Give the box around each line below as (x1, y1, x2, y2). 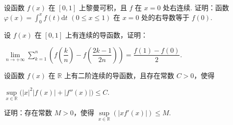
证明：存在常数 (4, 107, 52, 117)
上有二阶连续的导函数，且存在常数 (64, 70, 174, 80)
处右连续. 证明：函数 (163, 2, 229, 12)
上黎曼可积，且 (78, 2, 127, 12)
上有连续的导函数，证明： (65, 30, 148, 40)
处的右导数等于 (141, 12, 190, 22)
